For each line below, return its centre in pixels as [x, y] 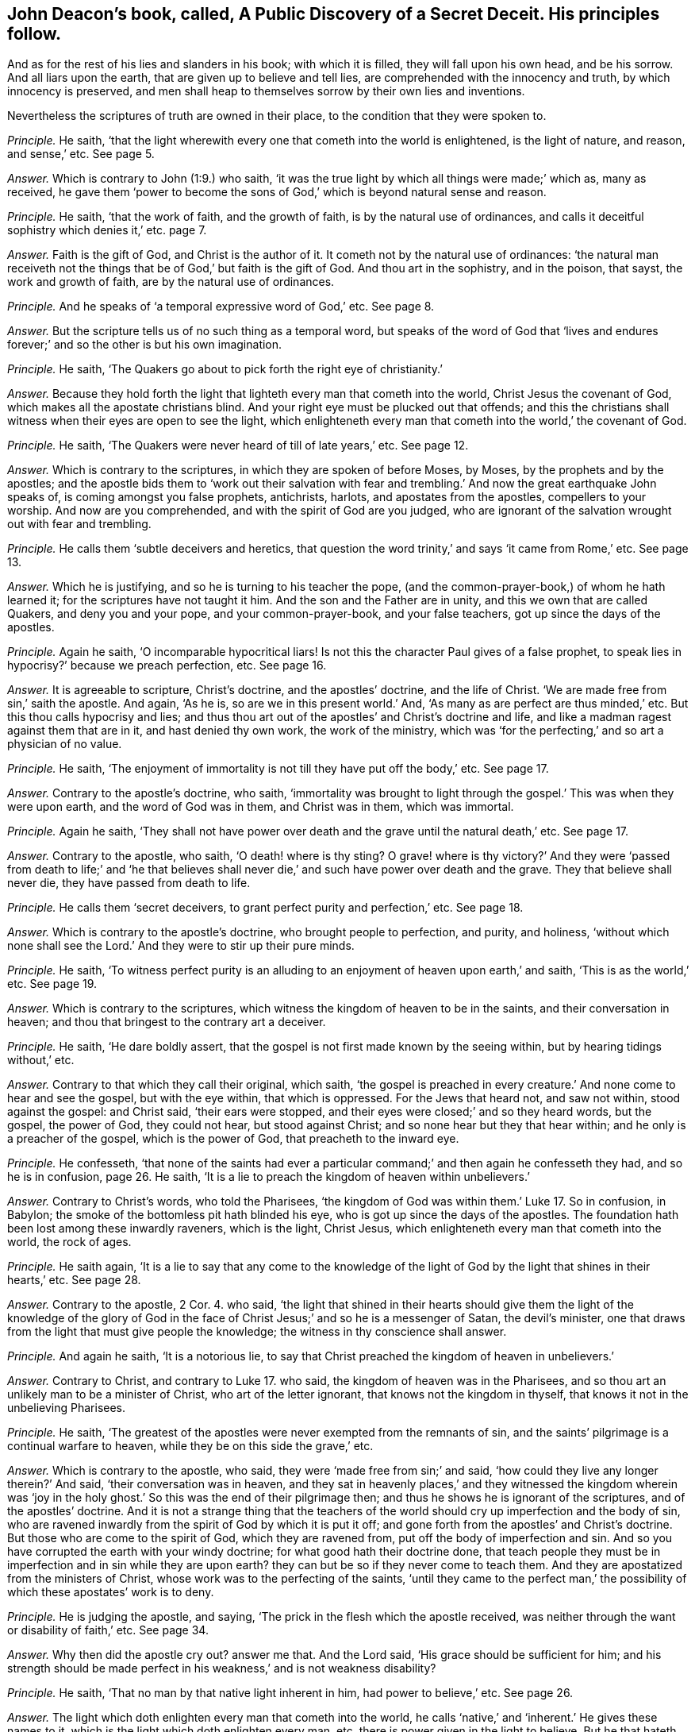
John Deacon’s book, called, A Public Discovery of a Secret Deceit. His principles [334, 14]
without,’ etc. [41, 1060]
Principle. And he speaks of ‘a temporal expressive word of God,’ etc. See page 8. [221, 307]
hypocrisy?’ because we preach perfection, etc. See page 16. [167, 665]
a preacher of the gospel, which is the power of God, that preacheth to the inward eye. [233, 1139]
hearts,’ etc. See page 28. [74, 1280]
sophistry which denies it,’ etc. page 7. [107, 230]
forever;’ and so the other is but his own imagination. [145, 345]
